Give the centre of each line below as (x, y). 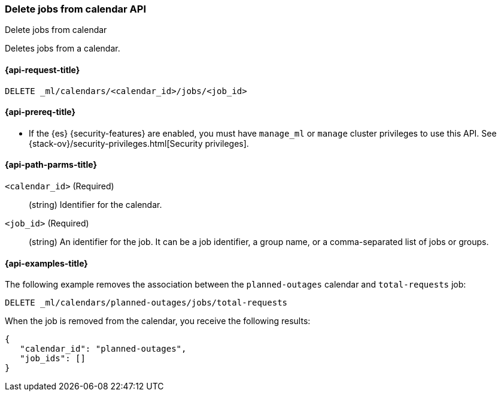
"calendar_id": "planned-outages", (103, 349)
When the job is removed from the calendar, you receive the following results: (158, 321)
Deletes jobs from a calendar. (63, 49)
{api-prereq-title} (40, 112)
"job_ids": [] (53, 359)
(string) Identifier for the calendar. (95, 205)
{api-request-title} (42, 69)
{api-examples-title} (46, 263)
